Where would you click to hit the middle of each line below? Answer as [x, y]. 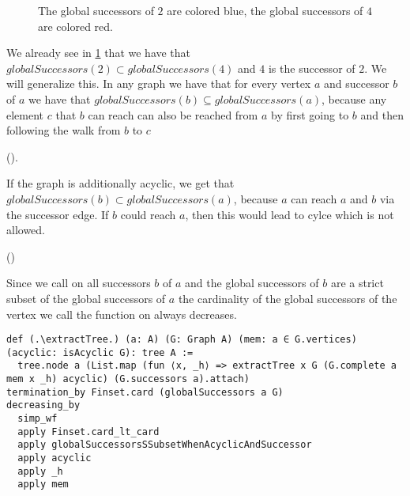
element [25, 114]
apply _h [40, 471]
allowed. [26, 230]
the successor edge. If [58, 214]
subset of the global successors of [86, 298]
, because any [354, 98]
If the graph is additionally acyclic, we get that [120, 183]
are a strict [357, 283]
